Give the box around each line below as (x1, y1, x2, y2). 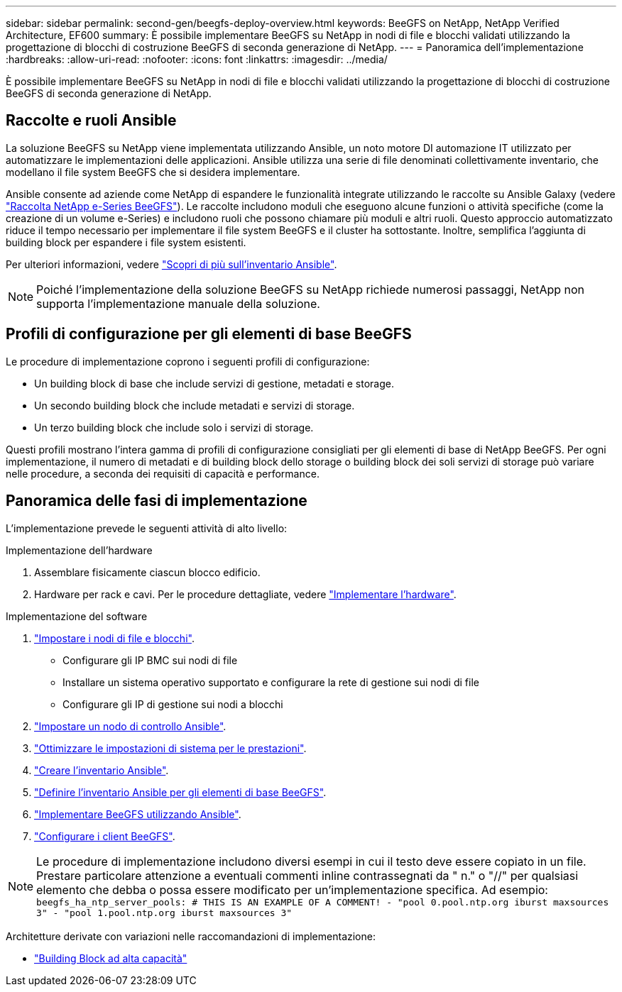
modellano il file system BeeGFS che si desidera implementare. (6, 165, 300, 178)
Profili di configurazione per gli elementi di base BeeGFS (6, 325, 412, 343)
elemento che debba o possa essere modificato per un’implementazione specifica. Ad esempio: (36, 882, 548, 897)
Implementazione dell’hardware (6, 544, 153, 556)
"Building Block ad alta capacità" (34, 952, 187, 964)
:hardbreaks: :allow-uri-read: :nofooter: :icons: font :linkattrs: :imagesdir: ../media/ (6, 53, 388, 65)
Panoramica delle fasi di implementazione (6, 492, 307, 510)
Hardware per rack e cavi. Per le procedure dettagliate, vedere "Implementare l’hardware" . (34, 588, 457, 600)
